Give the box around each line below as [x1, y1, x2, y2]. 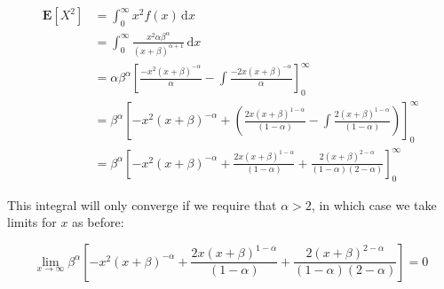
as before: [72, 213, 124, 231]
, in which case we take [311, 195, 437, 214]
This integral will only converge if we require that [7, 195, 277, 214]
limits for [7, 213, 57, 231]
